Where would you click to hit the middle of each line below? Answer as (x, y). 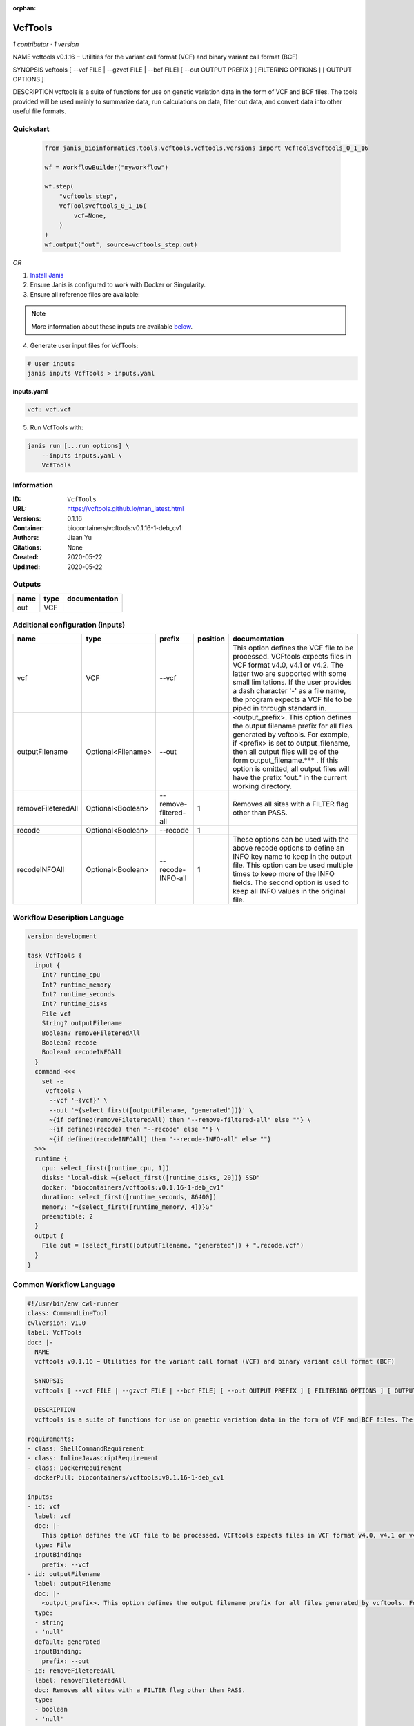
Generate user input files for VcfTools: (84, 346)
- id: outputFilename (64, 1574)
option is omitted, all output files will (291, 769)
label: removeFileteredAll (80, 1680)
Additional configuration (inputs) (69, 625)
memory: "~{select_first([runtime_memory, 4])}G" (127, 1207)
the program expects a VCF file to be (292, 699)
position (211, 639)
